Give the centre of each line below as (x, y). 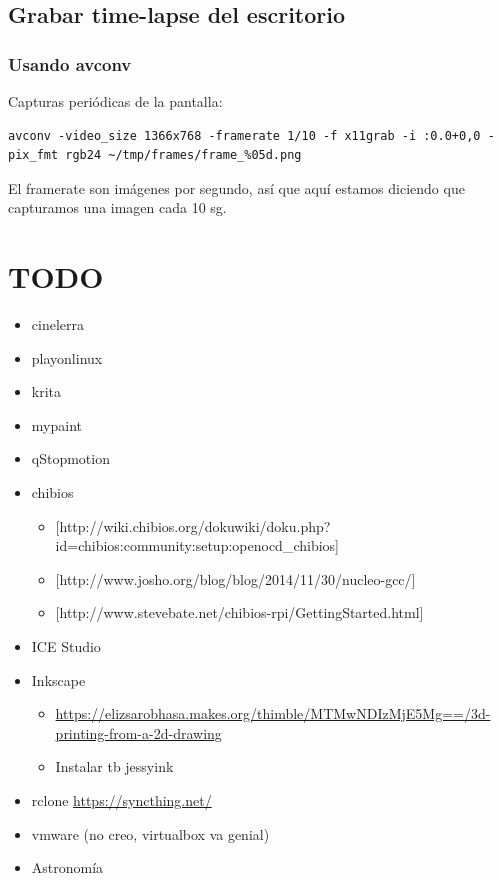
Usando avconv (70, 63)
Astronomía (67, 867)
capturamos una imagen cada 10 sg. (117, 207)
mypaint (56, 424)
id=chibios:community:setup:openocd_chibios (195, 545)
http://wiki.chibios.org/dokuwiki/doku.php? (195, 525)
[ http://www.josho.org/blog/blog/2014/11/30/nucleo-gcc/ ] (235, 578)
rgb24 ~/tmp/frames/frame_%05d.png (183, 155)
